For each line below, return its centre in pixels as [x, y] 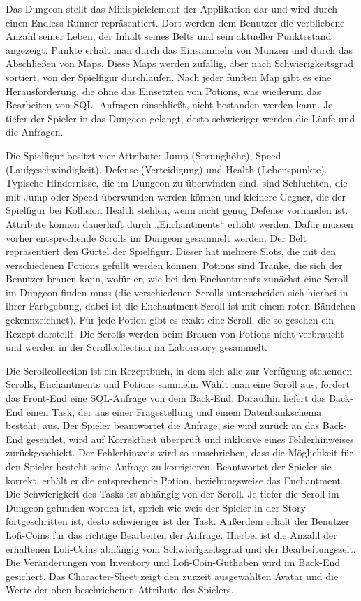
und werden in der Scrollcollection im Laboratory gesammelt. [137, 347]
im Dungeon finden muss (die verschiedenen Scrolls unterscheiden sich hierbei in [177, 292]
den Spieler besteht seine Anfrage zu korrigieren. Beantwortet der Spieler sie [169, 466]
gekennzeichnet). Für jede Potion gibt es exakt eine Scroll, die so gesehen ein [170, 320]
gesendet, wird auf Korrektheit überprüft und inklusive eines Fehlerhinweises [190, 439]
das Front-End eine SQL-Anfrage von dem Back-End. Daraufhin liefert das [166, 398]
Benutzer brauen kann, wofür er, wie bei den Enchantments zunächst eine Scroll [177, 278]
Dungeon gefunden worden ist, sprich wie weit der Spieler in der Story [156, 507]
